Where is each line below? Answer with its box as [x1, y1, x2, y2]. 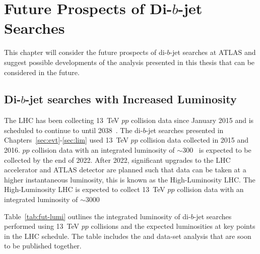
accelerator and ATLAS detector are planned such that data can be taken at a [4, 164, 246, 175]
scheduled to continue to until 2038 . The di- [4, 124, 143, 135]
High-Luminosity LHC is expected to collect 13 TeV [4, 184, 165, 195]
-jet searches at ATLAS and [170, 47, 256, 57]
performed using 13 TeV [4, 221, 80, 231]
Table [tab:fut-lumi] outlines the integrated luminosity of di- [4, 211, 191, 221]
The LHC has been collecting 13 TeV [4, 115, 119, 125]
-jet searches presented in [146, 124, 224, 135]
